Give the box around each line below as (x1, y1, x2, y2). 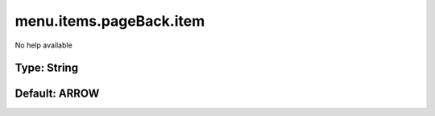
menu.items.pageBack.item (14, 12, 205, 30)
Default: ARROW (14, 87, 100, 101)
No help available (14, 40, 72, 50)
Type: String (14, 61, 79, 75)
